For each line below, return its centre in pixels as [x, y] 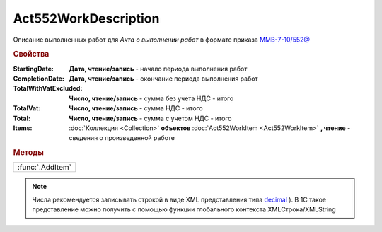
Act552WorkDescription [86, 18]
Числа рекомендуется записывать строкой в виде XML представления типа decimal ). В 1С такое [179, 199]
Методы [28, 153]
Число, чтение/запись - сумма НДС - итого [136, 108]
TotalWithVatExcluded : [48, 88]
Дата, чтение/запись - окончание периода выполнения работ [163, 79]
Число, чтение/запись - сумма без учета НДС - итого [151, 98]
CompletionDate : [39, 79]
